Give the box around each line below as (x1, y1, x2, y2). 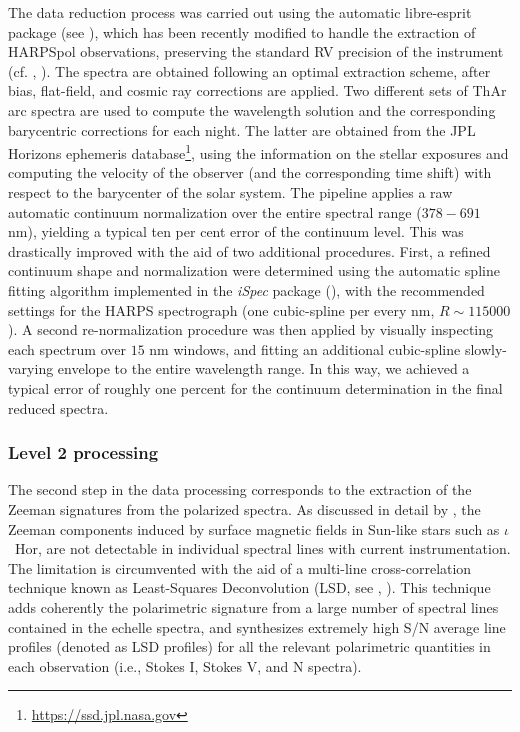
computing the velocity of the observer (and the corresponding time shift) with (8, 162, 492, 183)
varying (8, 358, 54, 379)
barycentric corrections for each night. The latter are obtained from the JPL (8, 119, 476, 140)
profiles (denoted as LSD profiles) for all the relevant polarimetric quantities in (8, 636, 491, 657)
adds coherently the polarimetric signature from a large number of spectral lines (8, 596, 499, 617)
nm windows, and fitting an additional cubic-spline (149, 338, 461, 359)
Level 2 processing (8, 440, 159, 465)
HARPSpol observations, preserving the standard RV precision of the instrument (8, 41, 504, 62)
